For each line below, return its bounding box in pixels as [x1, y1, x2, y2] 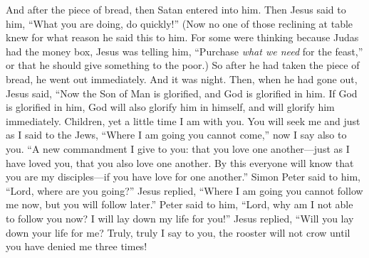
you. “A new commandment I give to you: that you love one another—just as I [6, 141, 350, 156]
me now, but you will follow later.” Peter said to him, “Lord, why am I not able [6, 197, 353, 212]
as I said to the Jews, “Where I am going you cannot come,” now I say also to [6, 127, 347, 142]
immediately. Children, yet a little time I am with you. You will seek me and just [6, 113, 360, 128]
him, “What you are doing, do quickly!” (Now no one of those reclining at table [6, 16, 353, 31]
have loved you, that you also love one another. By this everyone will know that [6, 155, 354, 170]
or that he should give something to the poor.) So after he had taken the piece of [6, 58, 360, 72]
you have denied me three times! [6, 239, 147, 254]
